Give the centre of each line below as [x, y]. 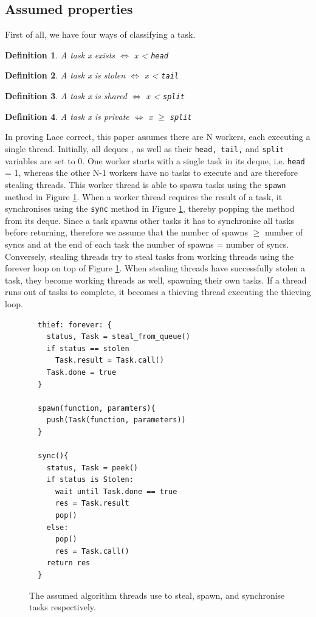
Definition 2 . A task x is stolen [65, 75]
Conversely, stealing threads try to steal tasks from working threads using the [149, 256]
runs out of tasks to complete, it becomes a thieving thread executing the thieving [158, 292]
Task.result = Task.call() [109, 361]
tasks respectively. [63, 607]
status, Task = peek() [92, 468]
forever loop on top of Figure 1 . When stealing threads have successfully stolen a [155, 268]
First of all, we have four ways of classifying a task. [100, 34]
